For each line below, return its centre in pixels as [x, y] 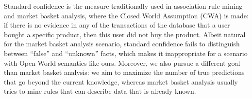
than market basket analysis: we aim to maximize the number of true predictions [124, 72]
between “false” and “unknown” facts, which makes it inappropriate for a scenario [126, 53]
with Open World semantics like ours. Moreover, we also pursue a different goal [122, 63]
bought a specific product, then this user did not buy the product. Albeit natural [125, 34]
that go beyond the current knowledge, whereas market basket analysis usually [121, 81]
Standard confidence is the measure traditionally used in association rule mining [123, 6]
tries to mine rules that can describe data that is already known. [100, 91]
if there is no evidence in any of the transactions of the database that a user [117, 25]
